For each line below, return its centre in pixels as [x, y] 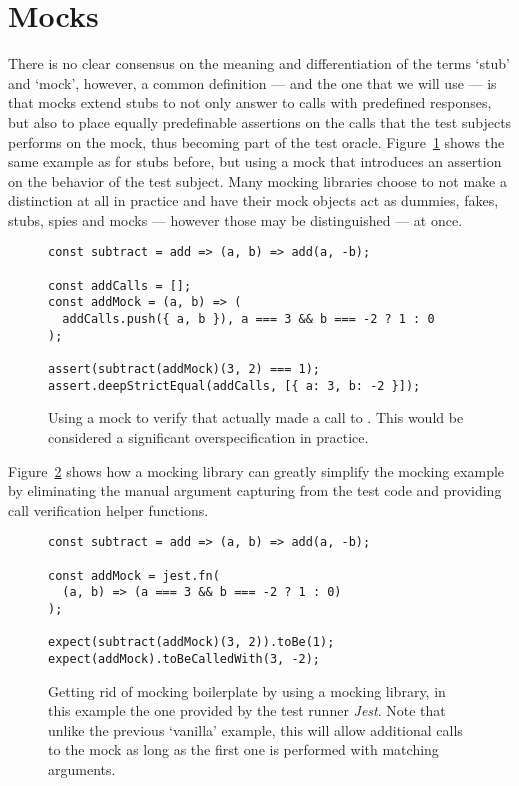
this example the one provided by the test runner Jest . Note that [247, 710]
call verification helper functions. [108, 509]
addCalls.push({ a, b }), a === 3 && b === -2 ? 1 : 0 [248, 319]
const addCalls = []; [120, 285]
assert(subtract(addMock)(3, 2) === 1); [184, 369]
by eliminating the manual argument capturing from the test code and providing [255, 490]
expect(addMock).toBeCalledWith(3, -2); [184, 658]
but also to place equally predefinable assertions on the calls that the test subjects [260, 121]
